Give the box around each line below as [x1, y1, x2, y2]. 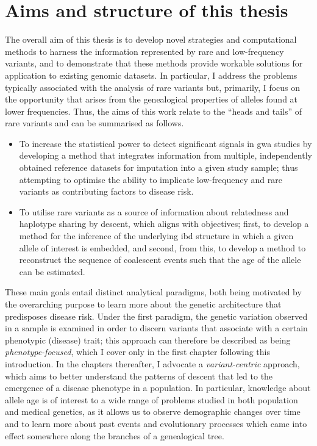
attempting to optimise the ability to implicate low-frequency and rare [19, 173, 282, 185]
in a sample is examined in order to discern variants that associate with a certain [5, 322, 308, 334]
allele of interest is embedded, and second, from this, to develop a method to [19, 241, 306, 254]
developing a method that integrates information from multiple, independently [19, 149, 312, 162]
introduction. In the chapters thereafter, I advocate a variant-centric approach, [5, 357, 300, 370]
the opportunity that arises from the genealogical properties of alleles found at [5, 93, 298, 106]
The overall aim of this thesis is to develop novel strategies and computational [5, 33, 297, 46]
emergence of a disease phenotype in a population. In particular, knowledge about [5, 381, 311, 394]
